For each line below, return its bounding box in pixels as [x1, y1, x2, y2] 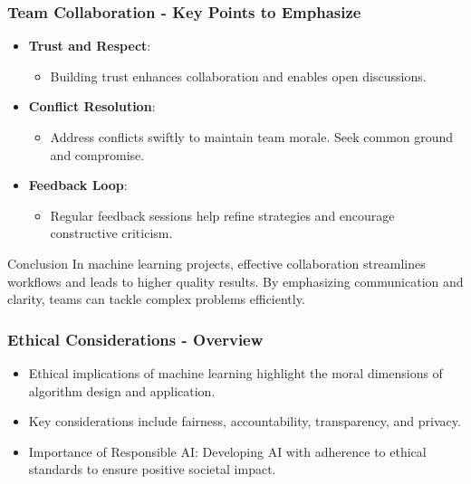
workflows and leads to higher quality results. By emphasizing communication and [7, 271, 464, 290]
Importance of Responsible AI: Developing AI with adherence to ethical [28, 441, 427, 460]
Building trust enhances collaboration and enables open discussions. [50, 66, 427, 85]
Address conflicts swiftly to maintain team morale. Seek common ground [50, 128, 454, 146]
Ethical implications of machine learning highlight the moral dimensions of [28, 363, 443, 382]
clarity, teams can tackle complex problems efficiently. [7, 289, 305, 308]
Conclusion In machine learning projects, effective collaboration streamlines [7, 253, 426, 272]
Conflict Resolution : [28, 97, 156, 116]
